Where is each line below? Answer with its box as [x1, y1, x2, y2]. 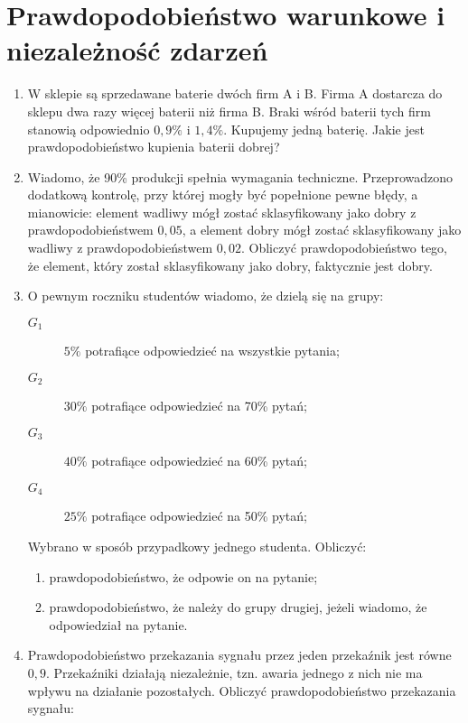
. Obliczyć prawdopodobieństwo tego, [240, 238, 448, 257]
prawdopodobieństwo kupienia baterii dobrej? [27, 137, 280, 156]
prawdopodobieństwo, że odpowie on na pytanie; [49, 567, 318, 586]
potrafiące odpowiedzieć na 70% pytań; [91, 396, 307, 415]
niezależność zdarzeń [6, 32, 268, 69]
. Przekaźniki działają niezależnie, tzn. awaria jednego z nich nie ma [46, 663, 423, 681]
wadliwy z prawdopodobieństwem [27, 238, 213, 257]
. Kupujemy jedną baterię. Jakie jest [223, 119, 425, 138]
